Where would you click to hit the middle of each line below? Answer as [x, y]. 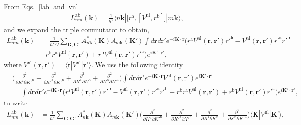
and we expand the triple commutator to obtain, [77, 29]
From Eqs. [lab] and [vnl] [42, 6]
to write [16, 102]
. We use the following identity [137, 65]
